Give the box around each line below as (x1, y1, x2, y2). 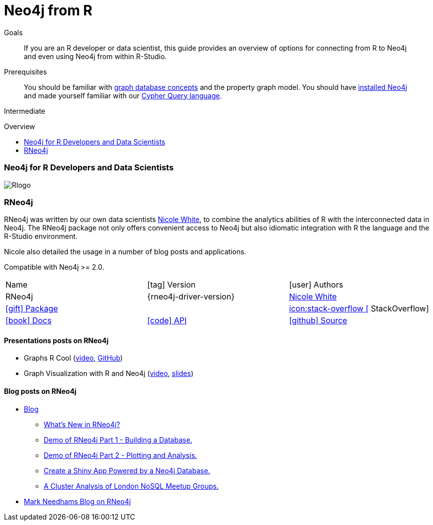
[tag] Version (147, 280, 196, 290)
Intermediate (4, 106, 45, 115)
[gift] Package (5, 303, 58, 314)
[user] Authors (289, 280, 343, 290)
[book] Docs (5, 315, 52, 326)
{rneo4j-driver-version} (147, 292, 235, 302)
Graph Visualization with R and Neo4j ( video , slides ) (24, 369, 194, 378)
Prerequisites (4, 67, 47, 76)
